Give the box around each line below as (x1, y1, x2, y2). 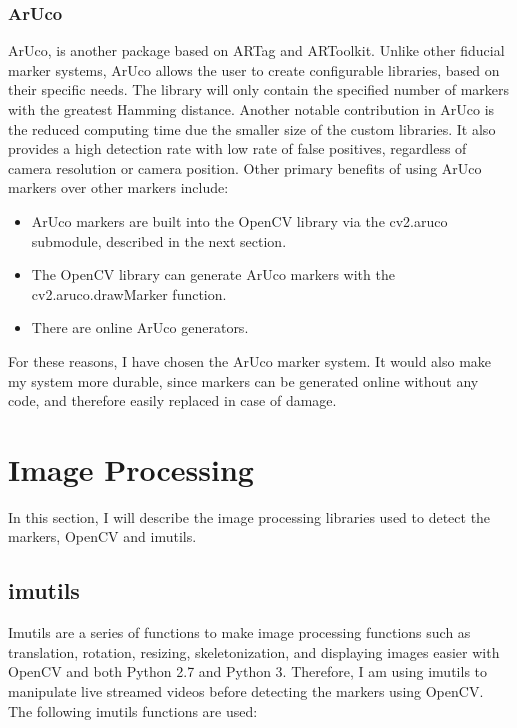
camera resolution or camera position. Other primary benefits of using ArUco (8, 157, 482, 178)
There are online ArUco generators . (31, 317, 249, 338)
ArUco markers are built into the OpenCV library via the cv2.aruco (31, 210, 448, 231)
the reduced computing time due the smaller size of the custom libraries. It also (8, 118, 496, 139)
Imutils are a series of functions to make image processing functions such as (8, 622, 471, 643)
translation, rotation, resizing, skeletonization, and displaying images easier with (8, 641, 500, 662)
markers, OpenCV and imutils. (8, 526, 197, 547)
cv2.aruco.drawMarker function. (31, 283, 227, 304)
